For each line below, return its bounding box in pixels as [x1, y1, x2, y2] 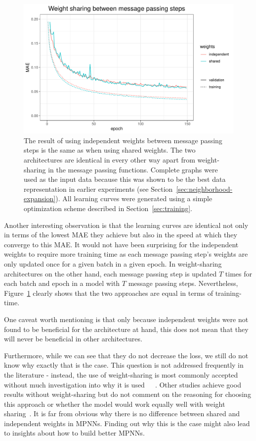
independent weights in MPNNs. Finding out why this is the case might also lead [4, 418, 250, 428]
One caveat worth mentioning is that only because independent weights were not [4, 314, 249, 324]
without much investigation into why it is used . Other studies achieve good [4, 379, 241, 389]
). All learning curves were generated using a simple [55, 193, 213, 204]
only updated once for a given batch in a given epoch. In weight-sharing [4, 258, 222, 269]
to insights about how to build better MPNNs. [4, 428, 145, 438]
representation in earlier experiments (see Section [24, 183, 173, 194]
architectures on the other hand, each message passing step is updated [4, 268, 217, 278]
